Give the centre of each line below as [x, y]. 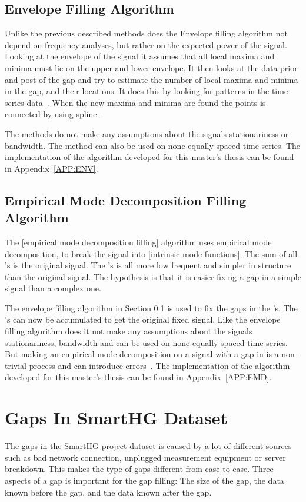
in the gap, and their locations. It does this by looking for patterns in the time [147, 91]
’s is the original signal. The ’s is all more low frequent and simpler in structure [148, 265]
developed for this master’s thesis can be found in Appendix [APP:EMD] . [138, 377]
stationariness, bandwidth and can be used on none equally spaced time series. [146, 342]
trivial [16, 365]
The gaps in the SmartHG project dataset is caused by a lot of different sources [148, 446]
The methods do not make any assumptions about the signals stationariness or [147, 133]
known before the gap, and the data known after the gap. [108, 492]
